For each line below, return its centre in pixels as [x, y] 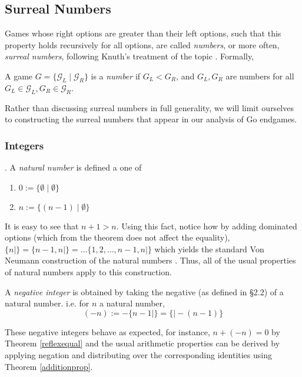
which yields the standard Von [209, 248]
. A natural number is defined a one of [73, 167]
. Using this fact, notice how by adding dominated [207, 226]
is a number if [116, 76]
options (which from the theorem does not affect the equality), [117, 237]
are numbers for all [260, 76]
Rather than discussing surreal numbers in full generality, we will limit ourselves [149, 107]
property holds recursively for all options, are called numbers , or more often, [142, 44]
